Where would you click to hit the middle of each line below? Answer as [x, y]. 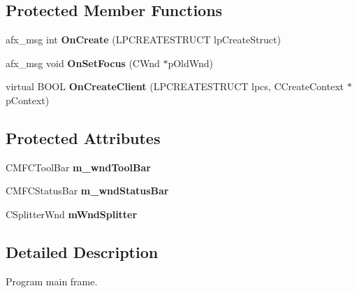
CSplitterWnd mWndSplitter [72, 214]
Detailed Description [82, 251]
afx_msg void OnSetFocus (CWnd [83, 63]
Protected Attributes [83, 137]
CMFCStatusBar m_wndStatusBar [87, 191]
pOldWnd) [191, 63]
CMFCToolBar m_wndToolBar [78, 167]
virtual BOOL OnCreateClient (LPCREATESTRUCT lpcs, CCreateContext [175, 86]
